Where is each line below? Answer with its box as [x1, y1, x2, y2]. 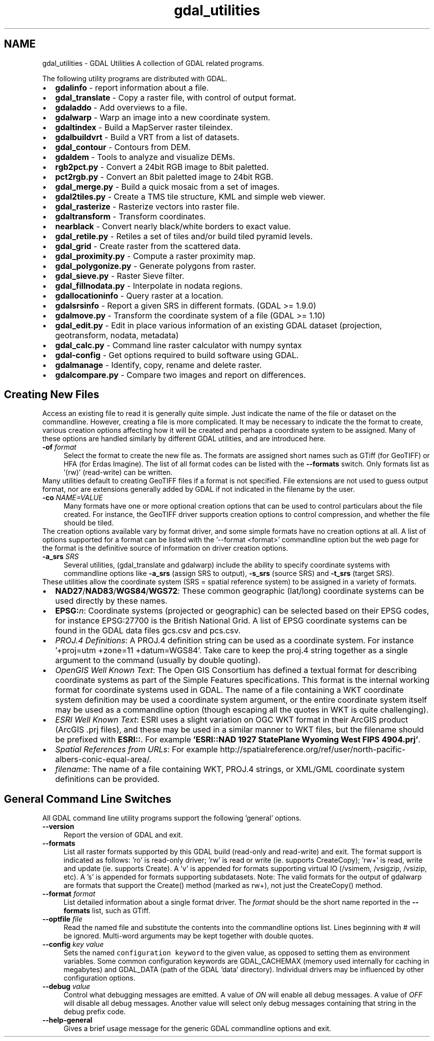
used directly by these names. [55, 596, 167, 606]
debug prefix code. [63, 1007, 126, 1016]
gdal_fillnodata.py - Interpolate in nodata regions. [55, 280, 243, 291]
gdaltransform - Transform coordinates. [55, 211, 206, 221]
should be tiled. [63, 519, 114, 527]
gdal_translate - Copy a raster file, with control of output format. [55, 92, 296, 103]
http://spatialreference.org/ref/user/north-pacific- [220, 744, 406, 755]
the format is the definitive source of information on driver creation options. [42, 544, 288, 553]
